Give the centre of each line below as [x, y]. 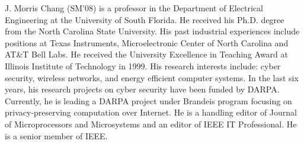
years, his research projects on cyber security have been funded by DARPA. [142, 89]
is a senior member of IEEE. [56, 135]
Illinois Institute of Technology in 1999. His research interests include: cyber [143, 65]
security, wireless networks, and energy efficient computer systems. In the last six [152, 77]
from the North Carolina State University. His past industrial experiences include [152, 31]
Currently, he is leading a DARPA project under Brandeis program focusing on [148, 100]
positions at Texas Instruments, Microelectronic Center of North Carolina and [147, 42]
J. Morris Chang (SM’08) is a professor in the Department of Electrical [134, 8]
